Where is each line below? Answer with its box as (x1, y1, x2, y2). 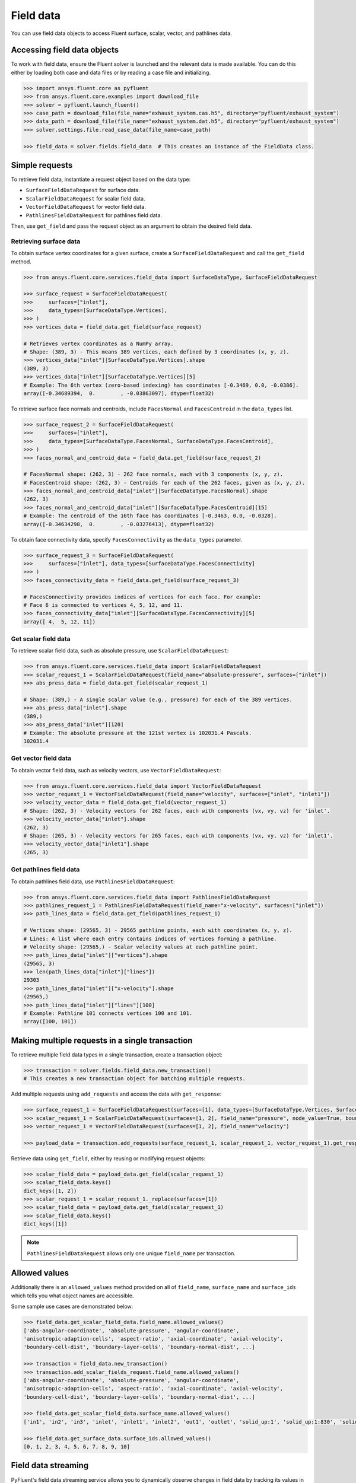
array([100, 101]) (23, 1018, 77, 1025)
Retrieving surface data (11, 237, 81, 246)
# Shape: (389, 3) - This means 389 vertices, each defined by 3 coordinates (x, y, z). (23, 349, 290, 355)
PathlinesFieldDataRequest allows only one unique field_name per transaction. (27, 1249, 236, 1257)
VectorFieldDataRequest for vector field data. (26, 203, 147, 211)
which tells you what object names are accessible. (11, 1292, 134, 1299)
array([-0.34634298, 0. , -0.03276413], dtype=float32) (23, 521, 215, 527)
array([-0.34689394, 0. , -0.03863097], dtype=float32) (23, 390, 215, 397)
